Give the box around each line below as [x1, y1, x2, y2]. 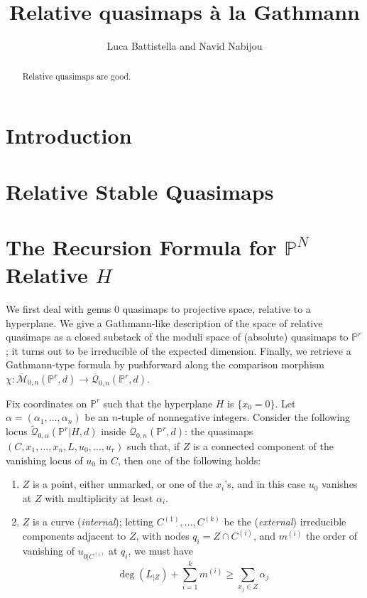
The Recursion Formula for [6, 232, 277, 261]
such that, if [127, 439, 180, 454]
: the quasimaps [185, 424, 253, 439]
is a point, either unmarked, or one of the [33, 476, 213, 491]
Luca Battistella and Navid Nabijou [106, 38, 263, 53]
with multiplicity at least [45, 490, 153, 505]
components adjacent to [22, 528, 126, 543]
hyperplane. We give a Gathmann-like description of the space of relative [6, 315, 323, 330]
